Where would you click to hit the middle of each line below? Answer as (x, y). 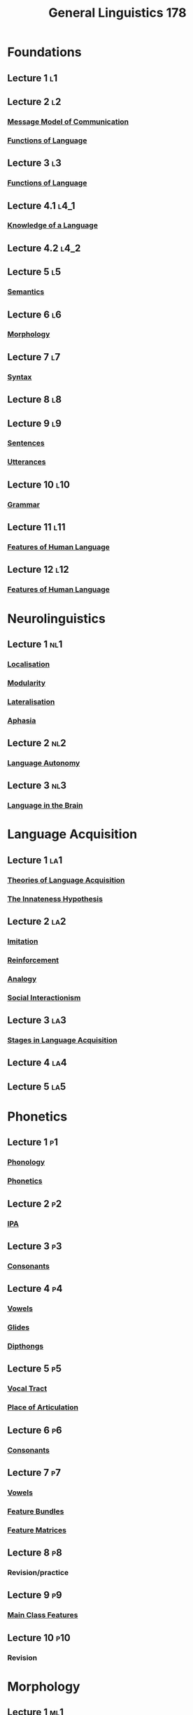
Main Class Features (43, 1615)
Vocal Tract (27, 1388)
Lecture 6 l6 (34, 314)
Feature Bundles (36, 1511)
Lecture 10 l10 (38, 484)
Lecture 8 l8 (34, 400)
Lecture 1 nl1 (35, 644)
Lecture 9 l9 (34, 424)
